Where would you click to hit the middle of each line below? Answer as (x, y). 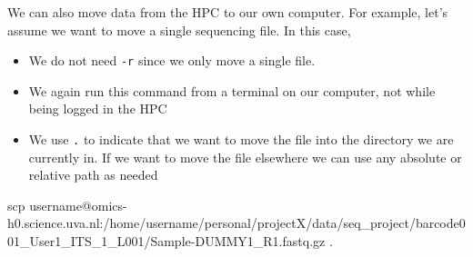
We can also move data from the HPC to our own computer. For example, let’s (228, 12)
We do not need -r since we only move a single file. (172, 60)
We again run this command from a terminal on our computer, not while (232, 90)
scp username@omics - (67, 205)
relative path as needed (93, 175)
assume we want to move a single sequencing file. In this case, (179, 30)
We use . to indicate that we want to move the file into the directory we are (241, 139)
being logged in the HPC (98, 109)
